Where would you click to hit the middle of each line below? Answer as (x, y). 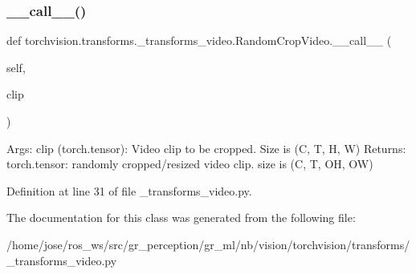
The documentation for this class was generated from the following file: (181, 218)
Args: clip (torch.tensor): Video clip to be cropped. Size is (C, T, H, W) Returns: (206, 148)
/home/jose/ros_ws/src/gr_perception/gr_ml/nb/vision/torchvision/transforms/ (208, 244)
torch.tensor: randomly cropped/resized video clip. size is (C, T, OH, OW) (190, 164)
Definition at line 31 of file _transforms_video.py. (129, 190)
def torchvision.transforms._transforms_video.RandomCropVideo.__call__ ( (199, 40)
